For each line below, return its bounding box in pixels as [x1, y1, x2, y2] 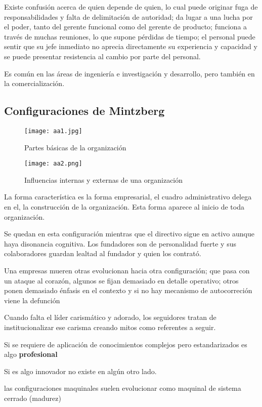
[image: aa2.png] [24, 160, 82, 168]
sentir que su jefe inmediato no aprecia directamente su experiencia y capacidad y [4, 41, 257, 52]
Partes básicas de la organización [24, 142, 126, 152]
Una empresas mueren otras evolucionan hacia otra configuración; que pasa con [4, 265, 250, 276]
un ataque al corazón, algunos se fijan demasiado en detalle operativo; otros [4, 275, 239, 286]
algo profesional [4, 349, 58, 359]
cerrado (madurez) [4, 392, 61, 403]
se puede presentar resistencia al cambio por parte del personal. [4, 51, 201, 61]
